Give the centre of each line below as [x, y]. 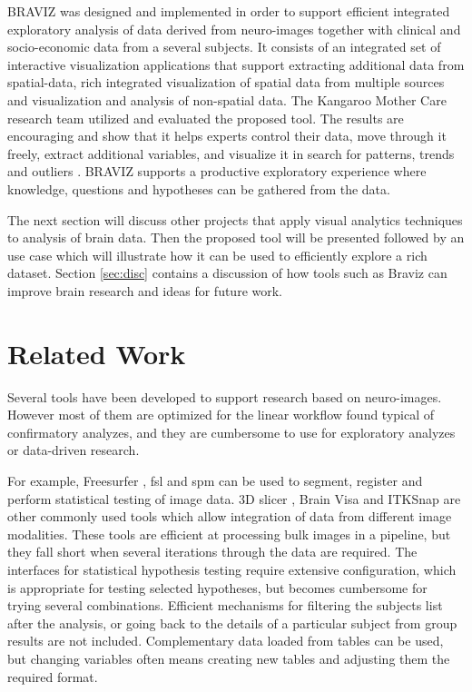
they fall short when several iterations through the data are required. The [212, 552]
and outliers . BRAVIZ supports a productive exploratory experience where [217, 171]
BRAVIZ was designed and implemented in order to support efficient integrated [229, 11]
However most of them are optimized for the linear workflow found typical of [221, 415]
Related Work [97, 353]
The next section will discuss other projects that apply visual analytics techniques [235, 219]
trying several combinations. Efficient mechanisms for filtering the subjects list [225, 605]
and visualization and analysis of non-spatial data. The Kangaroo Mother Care [227, 99]
